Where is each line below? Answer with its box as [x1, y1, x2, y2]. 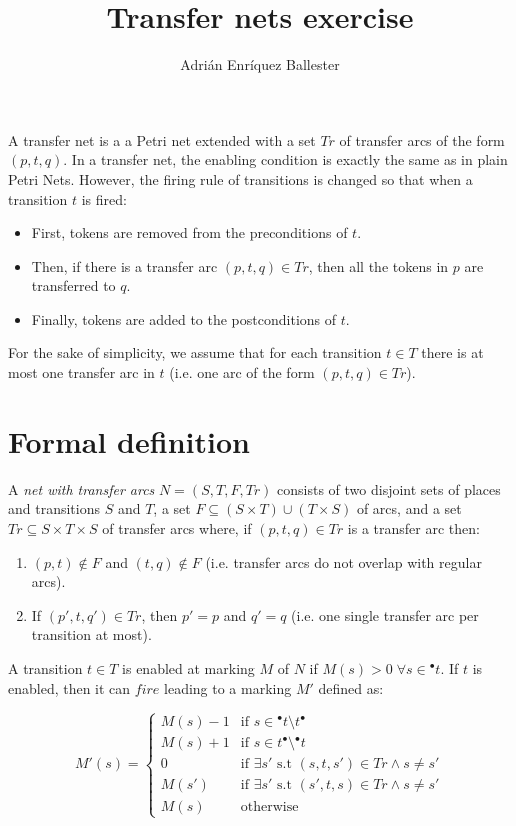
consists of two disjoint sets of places [277, 478, 501, 499]
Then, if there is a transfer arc [31, 255, 218, 276]
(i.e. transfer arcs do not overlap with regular [205, 551, 482, 572]
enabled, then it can [8, 677, 131, 698]
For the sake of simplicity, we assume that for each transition [8, 342, 382, 363]
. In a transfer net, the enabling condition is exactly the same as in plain [63, 149, 508, 170]
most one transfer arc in [8, 362, 155, 383]
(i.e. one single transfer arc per [291, 604, 479, 625]
